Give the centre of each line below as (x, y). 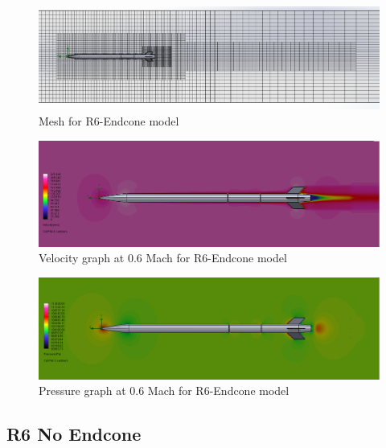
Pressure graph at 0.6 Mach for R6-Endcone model (164, 390)
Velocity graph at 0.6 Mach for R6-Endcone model (163, 258)
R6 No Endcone (74, 434)
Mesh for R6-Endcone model (109, 121)
